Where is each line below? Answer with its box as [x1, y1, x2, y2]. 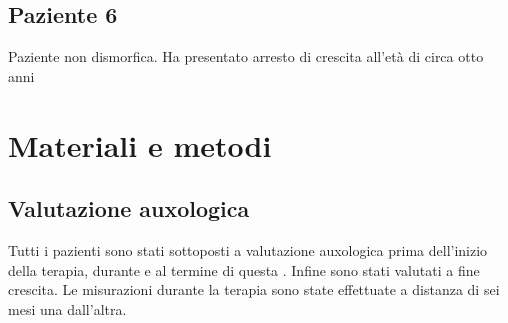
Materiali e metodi [8, 124, 272, 165]
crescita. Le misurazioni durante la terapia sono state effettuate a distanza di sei [8, 279, 500, 300]
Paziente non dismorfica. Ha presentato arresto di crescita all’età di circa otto [8, 46, 484, 67]
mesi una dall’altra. [8, 298, 127, 319]
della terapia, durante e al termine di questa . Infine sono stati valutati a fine [8, 259, 480, 280]
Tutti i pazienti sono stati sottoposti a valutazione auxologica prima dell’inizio [8, 239, 488, 260]
